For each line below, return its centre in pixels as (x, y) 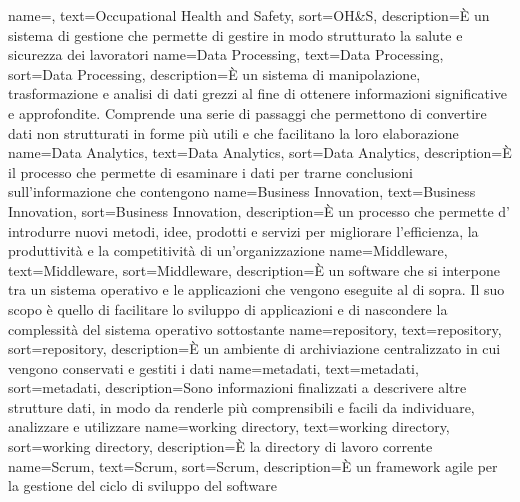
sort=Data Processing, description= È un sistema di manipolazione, (214, 73)
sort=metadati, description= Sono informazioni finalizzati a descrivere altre (237, 387)
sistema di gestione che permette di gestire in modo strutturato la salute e (235, 34)
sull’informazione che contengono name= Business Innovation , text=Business (242, 191)
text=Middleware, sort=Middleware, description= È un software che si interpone (254, 269)
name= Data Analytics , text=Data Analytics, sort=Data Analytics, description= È (260, 152)
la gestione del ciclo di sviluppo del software (142, 485)
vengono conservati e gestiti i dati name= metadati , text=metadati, (213, 367)
